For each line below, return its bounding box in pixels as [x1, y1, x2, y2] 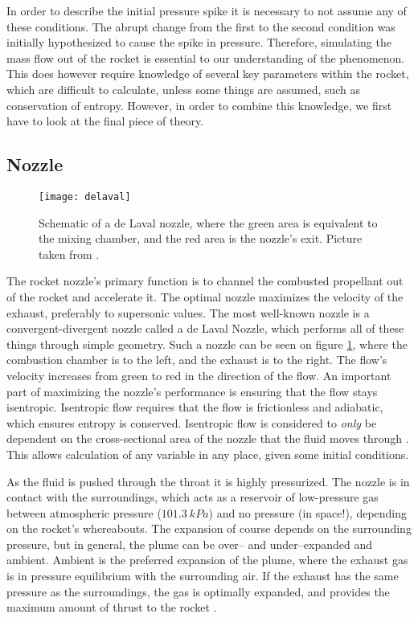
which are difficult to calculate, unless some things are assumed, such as [6, 80, 361, 97]
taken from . [39, 245, 100, 262]
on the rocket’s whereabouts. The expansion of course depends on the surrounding [6, 520, 412, 537]
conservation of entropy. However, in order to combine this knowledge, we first [6, 96, 392, 113]
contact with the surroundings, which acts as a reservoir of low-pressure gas [6, 489, 379, 505]
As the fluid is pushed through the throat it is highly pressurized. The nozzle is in [6, 473, 410, 489]
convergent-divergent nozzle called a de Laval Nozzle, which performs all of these [6, 320, 404, 337]
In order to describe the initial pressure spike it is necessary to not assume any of [6, 2, 407, 18]
